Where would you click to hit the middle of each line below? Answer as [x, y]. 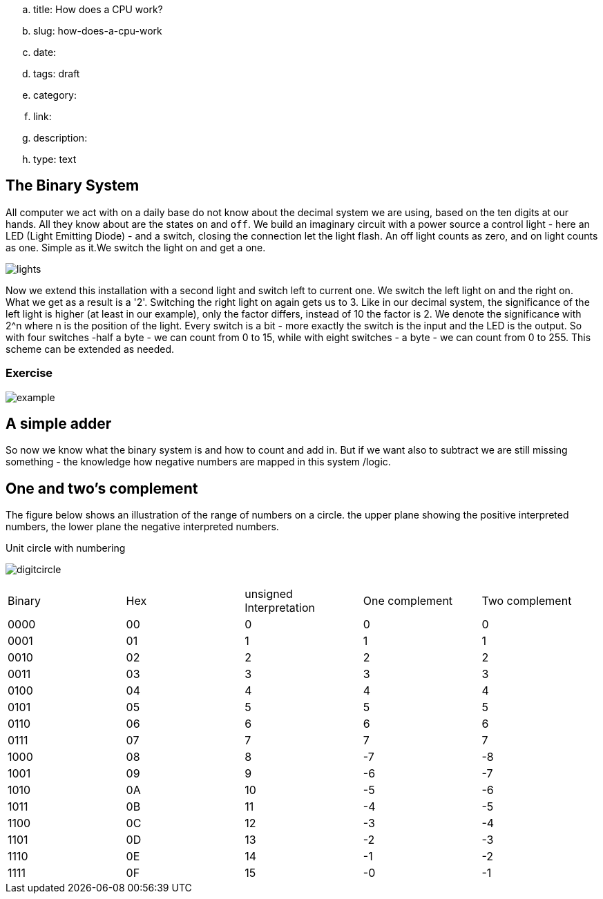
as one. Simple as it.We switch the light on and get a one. [136, 247]
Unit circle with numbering [66, 548]
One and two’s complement [102, 488]
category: [55, 95]
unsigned [269, 594]
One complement [408, 601]
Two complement [527, 601]
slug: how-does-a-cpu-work [98, 31]
